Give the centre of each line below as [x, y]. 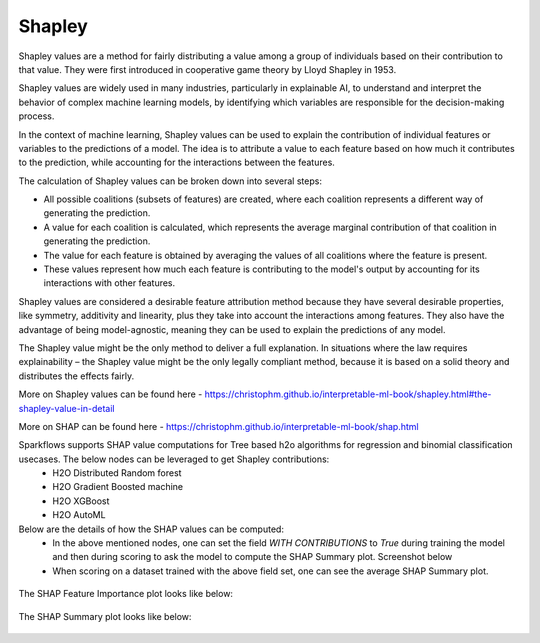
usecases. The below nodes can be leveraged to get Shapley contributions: [174, 459]
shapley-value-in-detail [66, 408]
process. [36, 116]
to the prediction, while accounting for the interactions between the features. [176, 162]
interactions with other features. [109, 283]
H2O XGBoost [81, 501]
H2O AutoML [79, 515]
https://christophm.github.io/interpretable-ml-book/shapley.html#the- [348, 394]
